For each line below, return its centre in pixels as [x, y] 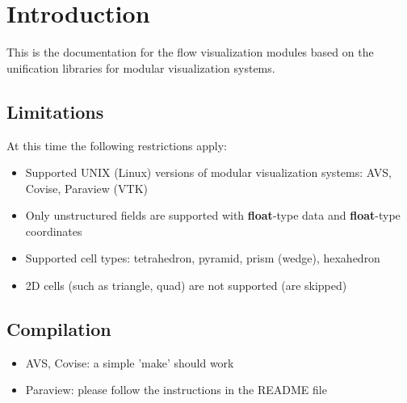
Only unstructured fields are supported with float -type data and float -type [213, 215]
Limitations [55, 111]
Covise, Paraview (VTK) [86, 188]
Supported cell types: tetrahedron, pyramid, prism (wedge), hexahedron [203, 258]
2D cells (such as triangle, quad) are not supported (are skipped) [186, 285]
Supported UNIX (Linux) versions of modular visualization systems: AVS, [208, 172]
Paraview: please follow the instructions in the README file [176, 390]
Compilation [59, 329]
